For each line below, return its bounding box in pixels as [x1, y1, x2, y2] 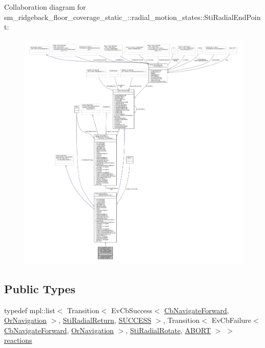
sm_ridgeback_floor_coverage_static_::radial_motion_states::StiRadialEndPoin [4, 11, 261, 22]
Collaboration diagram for [4, 2, 86, 12]
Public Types [4, 280, 76, 296]
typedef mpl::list [4, 304, 55, 315]
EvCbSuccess [111, 304, 153, 315]
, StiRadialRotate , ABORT [126, 324, 211, 335]
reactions [4, 335, 32, 345]
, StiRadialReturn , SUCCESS [58, 315, 151, 325]
